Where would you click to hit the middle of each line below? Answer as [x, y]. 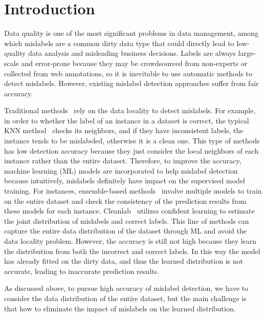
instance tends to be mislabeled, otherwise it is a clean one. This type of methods [132, 141]
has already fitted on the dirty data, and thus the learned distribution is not [124, 261]
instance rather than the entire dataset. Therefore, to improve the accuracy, [123, 161]
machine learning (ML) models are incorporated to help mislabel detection [121, 170]
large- [247, 53]
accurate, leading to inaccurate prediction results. [82, 271]
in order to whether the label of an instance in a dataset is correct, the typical [127, 120]
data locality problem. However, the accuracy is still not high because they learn [130, 241]
